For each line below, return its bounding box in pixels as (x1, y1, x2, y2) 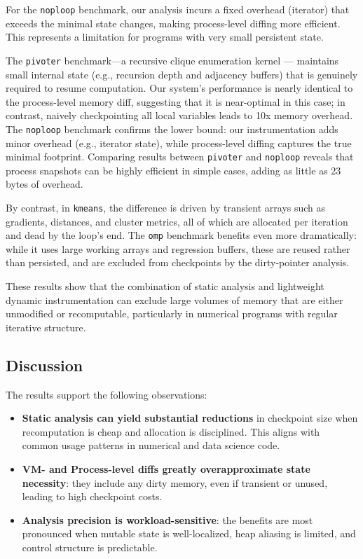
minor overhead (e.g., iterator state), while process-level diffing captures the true (6, 135, 352, 150)
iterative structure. (6, 319, 86, 334)
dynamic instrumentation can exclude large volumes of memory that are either (6, 292, 343, 307)
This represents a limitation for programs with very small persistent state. (6, 29, 324, 44)
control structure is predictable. (22, 539, 158, 554)
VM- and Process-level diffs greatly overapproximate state (22, 462, 310, 476)
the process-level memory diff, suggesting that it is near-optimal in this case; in (6, 94, 345, 109)
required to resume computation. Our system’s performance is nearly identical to (6, 81, 353, 95)
